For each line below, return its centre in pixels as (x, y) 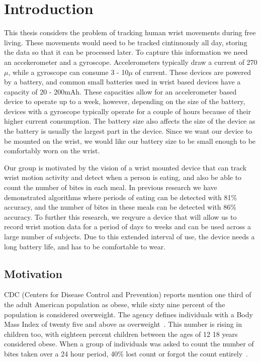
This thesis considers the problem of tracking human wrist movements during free (130, 32)
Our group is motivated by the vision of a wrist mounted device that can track (125, 167)
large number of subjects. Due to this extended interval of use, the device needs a (129, 236)
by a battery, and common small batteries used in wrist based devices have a (122, 82)
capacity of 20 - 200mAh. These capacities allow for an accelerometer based (120, 91)
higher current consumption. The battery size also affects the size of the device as (130, 121)
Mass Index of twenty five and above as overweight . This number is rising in (123, 324)
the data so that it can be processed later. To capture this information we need (126, 52)
